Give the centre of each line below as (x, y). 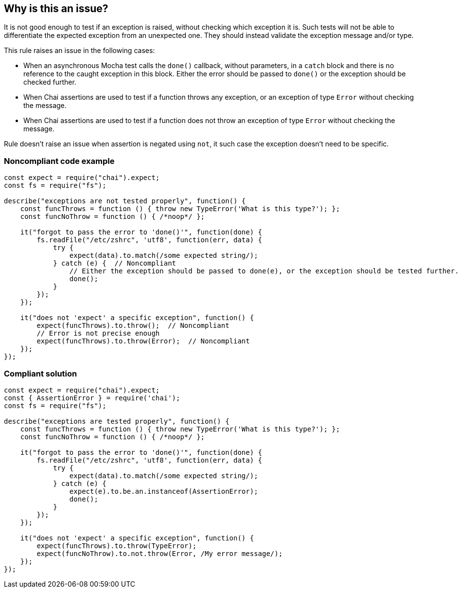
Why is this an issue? (56, 9)
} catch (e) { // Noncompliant (115, 263)
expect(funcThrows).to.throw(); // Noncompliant (133, 326)
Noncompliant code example (59, 161)
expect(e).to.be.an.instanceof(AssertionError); (164, 491)
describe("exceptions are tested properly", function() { (117, 421)
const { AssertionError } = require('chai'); (92, 398)
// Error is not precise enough (98, 333)
